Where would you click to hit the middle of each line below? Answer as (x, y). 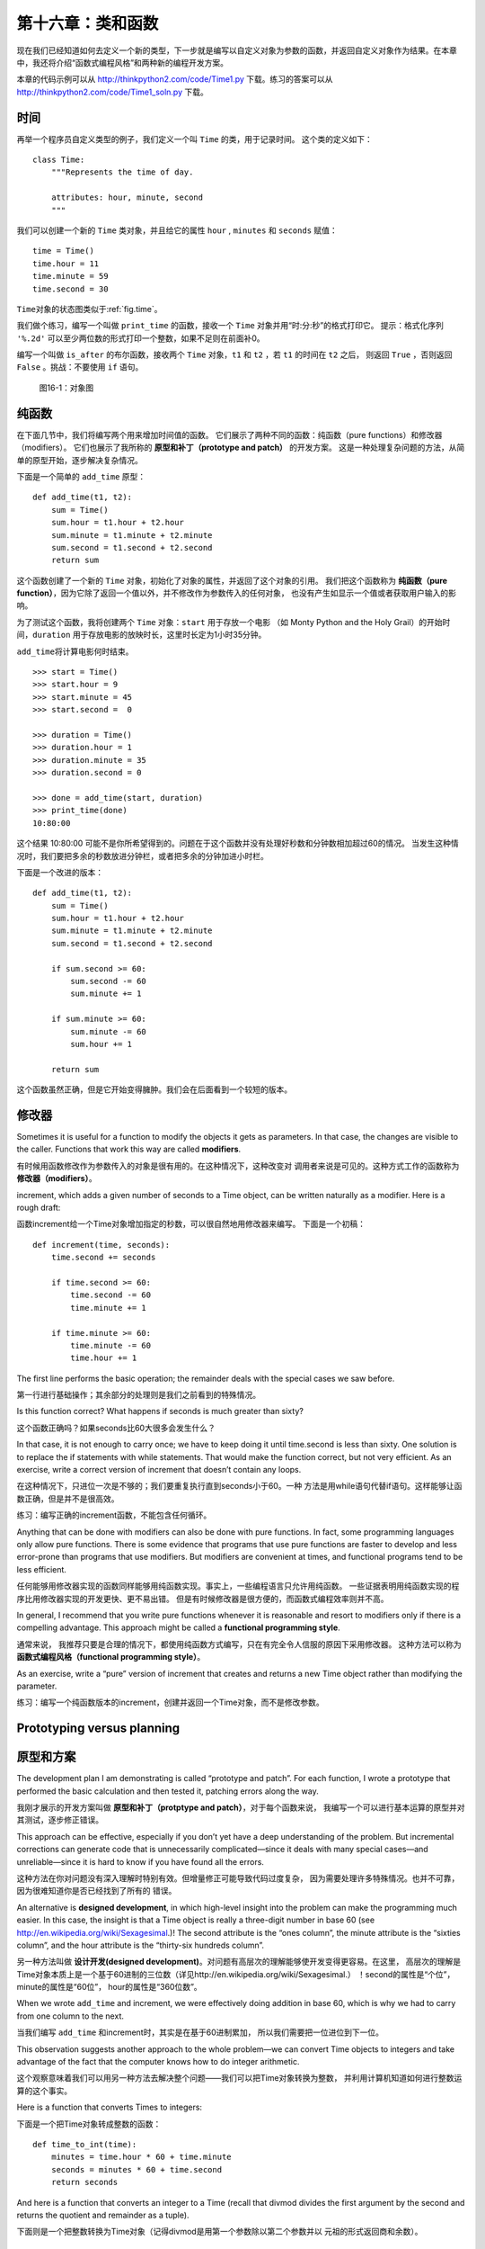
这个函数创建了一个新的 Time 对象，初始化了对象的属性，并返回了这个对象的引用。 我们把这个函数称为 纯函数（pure (232, 580)
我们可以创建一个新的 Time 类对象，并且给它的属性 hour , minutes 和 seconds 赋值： (177, 230)
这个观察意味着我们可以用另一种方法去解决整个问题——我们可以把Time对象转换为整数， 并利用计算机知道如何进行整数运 (239, 2078)
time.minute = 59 (71, 276)
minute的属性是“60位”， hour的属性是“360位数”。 (109, 1987)
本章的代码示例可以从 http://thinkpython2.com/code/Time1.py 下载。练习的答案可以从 (175, 79)
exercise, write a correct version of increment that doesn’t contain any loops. (159, 1470)
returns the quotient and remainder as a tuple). (103, 2215)
